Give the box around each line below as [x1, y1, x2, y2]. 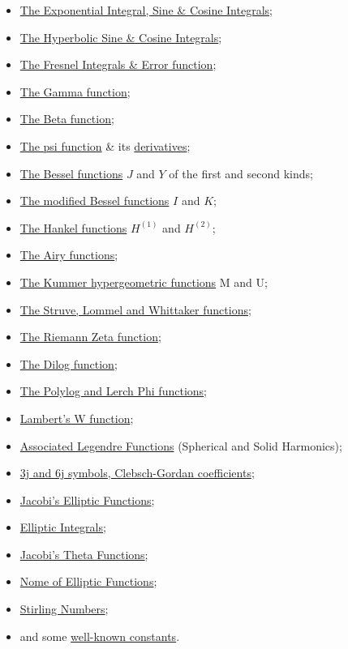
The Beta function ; [19, 110, 114, 127]
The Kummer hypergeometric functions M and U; [19, 273, 268, 290]
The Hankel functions [19, 219, 127, 236]
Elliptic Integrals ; [19, 519, 106, 536]
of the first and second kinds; [169, 164, 313, 181]
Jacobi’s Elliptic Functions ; [19, 491, 155, 508]
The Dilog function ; [19, 355, 118, 372]
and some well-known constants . [19, 627, 180, 644]
